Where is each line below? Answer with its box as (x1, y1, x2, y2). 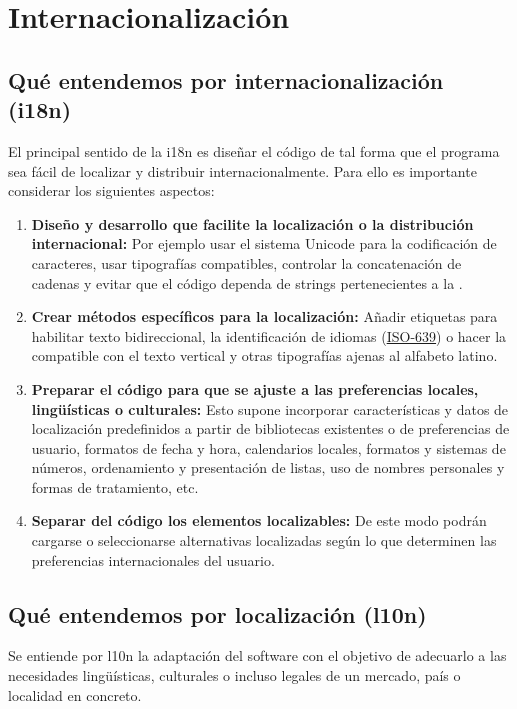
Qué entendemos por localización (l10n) (8, 598, 427, 629)
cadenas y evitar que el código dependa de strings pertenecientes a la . (31, 272, 463, 293)
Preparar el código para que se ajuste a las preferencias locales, (31, 378, 479, 399)
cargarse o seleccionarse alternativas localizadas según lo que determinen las (31, 530, 497, 551)
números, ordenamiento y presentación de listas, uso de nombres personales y (31, 457, 505, 478)
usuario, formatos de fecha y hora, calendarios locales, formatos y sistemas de (31, 437, 506, 458)
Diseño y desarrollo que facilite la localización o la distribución (31, 213, 474, 234)
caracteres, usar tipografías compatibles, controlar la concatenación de (31, 252, 462, 273)
